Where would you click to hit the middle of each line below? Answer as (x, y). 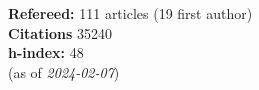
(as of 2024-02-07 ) (64, 71)
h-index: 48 (46, 52)
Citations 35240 (60, 32)
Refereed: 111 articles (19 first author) (130, 13)
